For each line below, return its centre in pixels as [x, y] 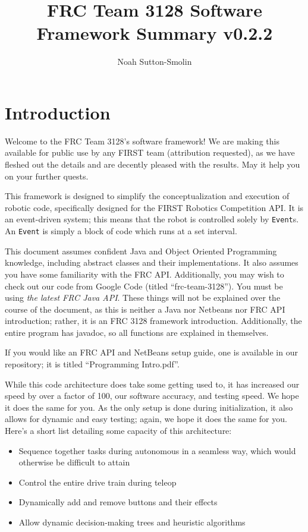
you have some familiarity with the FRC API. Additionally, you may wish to [144, 274]
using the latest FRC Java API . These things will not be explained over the [143, 298]
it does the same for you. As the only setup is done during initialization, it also [149, 407]
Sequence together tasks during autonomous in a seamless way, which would [157, 450]
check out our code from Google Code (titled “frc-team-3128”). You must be [144, 286]
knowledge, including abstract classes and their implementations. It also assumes [152, 262]
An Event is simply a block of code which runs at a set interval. [121, 231]
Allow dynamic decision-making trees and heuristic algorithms [132, 522]
